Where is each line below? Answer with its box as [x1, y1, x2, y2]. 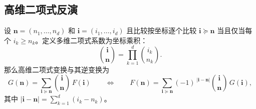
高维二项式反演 [4, 2, 78, 17]
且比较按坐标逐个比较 [126, 25, 197, 36]
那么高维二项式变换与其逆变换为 [4, 64, 109, 74]
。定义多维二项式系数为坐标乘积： [35, 35, 148, 45]
